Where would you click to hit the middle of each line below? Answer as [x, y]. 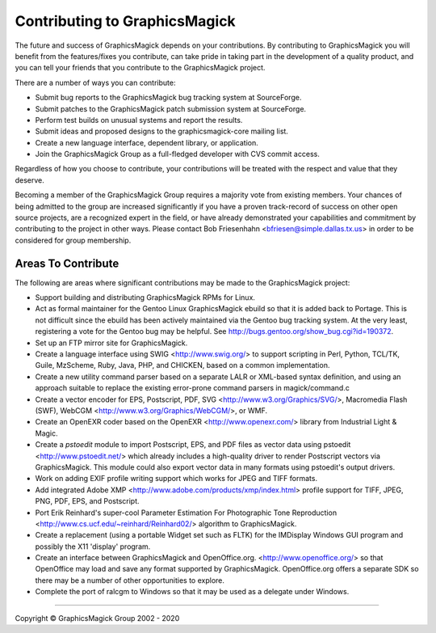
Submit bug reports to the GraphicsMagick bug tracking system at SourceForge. [168, 98]
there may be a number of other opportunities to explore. [130, 580]
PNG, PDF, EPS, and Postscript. [88, 501]
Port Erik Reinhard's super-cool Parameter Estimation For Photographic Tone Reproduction [186, 513]
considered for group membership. [73, 240]
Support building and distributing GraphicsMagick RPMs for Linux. [145, 298]
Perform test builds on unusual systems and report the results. [139, 120]
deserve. [29, 180]
